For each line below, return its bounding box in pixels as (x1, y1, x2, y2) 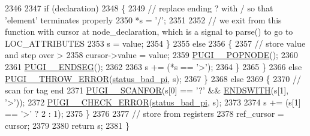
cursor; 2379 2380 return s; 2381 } (5, 119, 130, 131)
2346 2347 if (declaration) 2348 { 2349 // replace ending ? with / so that (5, 2, 273, 14)
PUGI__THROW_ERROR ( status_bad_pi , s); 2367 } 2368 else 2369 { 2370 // (5, 72, 301, 84)
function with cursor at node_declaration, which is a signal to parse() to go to (5, 25, 293, 38)
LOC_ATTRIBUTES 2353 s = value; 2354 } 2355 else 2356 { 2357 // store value (5, 37, 306, 49)
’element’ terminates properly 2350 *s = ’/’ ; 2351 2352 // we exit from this (5, 13, 282, 26)
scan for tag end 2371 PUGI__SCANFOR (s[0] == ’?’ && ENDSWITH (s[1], (5, 84, 289, 96)
